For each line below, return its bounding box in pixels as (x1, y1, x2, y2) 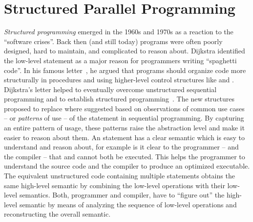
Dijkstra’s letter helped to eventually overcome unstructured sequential (4, 84, 217, 94)
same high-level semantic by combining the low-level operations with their (4, 180, 225, 190)
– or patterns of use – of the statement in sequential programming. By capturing (4, 113, 244, 123)
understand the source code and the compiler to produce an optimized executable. (4, 161, 250, 171)
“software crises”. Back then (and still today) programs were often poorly (4, 36, 223, 46)
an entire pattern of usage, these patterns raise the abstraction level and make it (4, 123, 245, 133)
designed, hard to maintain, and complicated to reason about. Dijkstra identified (4, 46, 245, 56)
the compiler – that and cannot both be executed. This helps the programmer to (4, 151, 245, 161)
